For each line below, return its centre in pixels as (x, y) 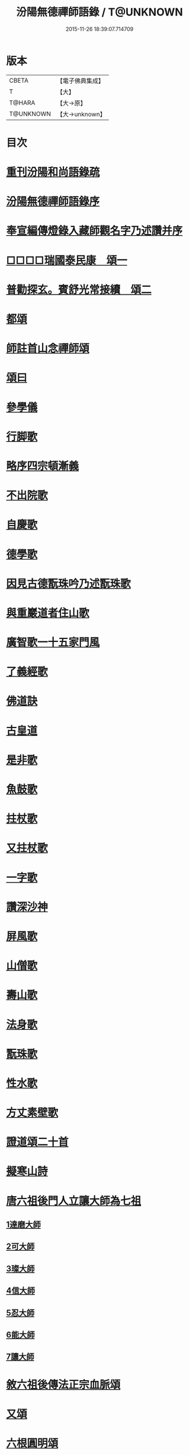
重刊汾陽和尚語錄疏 (53, 172)
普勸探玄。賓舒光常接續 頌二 (79, 290)
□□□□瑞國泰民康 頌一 (67, 260)
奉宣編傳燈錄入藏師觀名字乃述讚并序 (94, 231)
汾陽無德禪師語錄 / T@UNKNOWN (100, 12)
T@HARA (22, 103)
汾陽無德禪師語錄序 (53, 202)
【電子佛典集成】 (81, 81)
